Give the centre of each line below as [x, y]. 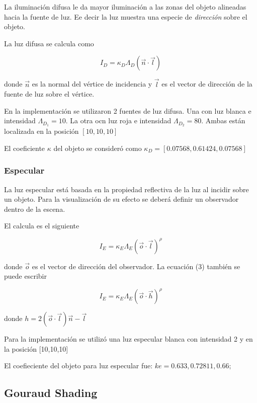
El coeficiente [25, 148]
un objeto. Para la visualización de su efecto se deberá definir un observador [121, 199]
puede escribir [25, 276]
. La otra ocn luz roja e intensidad [118, 120]
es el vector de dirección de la [207, 84]
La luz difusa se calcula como [49, 43]
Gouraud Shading [51, 393]
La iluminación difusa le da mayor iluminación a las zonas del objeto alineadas [125, 7]
